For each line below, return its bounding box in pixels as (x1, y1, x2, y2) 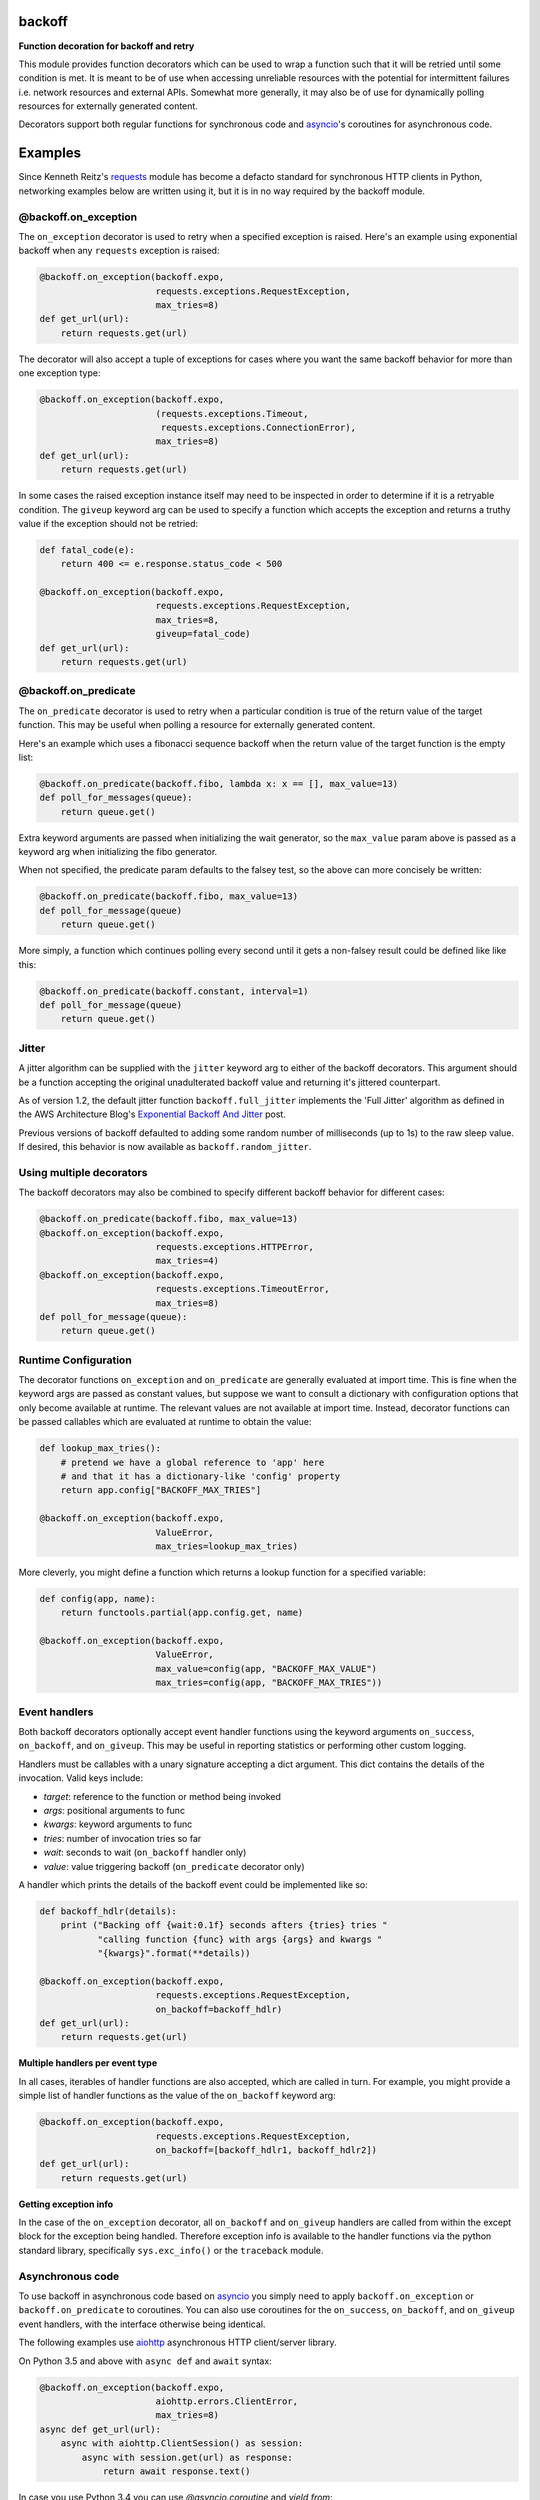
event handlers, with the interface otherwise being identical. (18, 2318, 266, 2330)
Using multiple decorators (18, 1165, 148, 1179)
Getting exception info (18, 2198, 114, 2210)
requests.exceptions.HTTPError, (155, 1241, 314, 1252)
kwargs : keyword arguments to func (43, 1818, 193, 1830)
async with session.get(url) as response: (81, 2451, 294, 2463)
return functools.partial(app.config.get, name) (60, 1607, 304, 1619)
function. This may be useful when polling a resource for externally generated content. (18, 719, 376, 731)
